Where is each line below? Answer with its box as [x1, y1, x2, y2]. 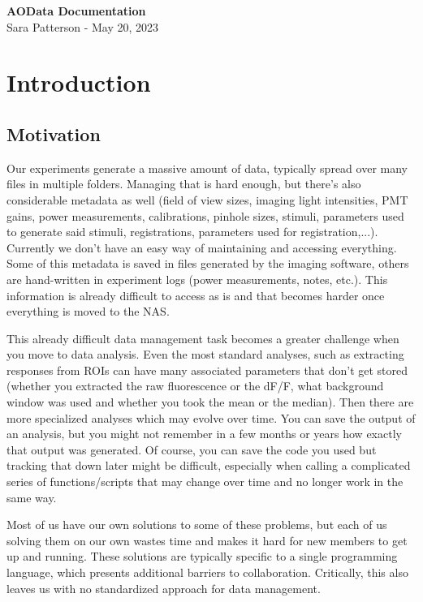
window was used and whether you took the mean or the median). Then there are [6, 393, 414, 411]
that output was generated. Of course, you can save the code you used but [6, 441, 377, 458]
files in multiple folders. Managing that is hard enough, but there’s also [6, 175, 361, 192]
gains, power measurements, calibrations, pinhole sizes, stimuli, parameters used [6, 207, 404, 224]
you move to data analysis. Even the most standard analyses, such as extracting [6, 346, 404, 363]
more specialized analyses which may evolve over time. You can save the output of [6, 409, 416, 426]
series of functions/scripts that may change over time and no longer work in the [6, 473, 404, 490]
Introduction [6, 66, 151, 99]
